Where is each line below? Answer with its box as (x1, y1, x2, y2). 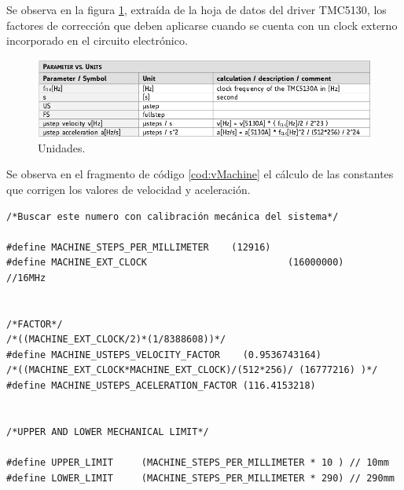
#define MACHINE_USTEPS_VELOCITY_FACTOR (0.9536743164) (6, 349, 321, 360)
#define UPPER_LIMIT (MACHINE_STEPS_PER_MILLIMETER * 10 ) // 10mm (6, 457, 389, 469)
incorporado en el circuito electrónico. (6, 32, 188, 49)
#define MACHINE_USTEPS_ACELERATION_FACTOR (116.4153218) (6, 380, 316, 392)
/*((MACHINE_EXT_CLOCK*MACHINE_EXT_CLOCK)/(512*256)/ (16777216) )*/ (6, 364, 378, 376)
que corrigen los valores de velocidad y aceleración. (6, 181, 251, 197)
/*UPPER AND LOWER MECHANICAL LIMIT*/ (6, 426, 209, 437)
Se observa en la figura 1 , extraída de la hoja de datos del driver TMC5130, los (6, 2, 387, 17)
